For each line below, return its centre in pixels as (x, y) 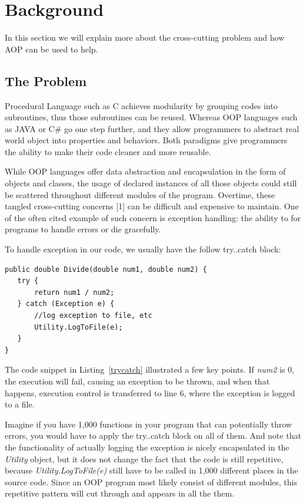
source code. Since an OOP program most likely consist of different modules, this (151, 481)
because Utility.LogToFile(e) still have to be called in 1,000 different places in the (152, 470)
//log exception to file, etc (93, 316)
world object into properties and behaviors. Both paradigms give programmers (146, 140)
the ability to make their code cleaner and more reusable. (108, 151)
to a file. (20, 404)
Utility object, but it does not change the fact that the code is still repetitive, (144, 458)
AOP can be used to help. (51, 49)
